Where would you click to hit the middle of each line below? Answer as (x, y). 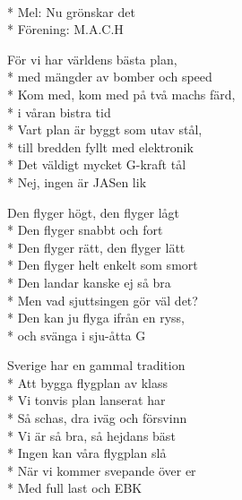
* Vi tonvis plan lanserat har (86, 400)
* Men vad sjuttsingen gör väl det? (103, 300)
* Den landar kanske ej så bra (89, 282)
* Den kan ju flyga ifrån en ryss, (96, 318)
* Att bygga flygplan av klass (88, 382)
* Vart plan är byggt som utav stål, (105, 129)
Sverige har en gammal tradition (96, 365)
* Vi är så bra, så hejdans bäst (91, 435)
